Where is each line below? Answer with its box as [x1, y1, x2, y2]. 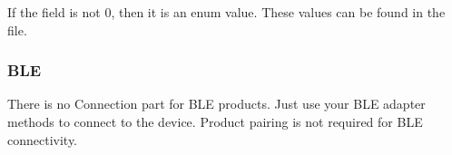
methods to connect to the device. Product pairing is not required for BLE [7, 112, 423, 131]
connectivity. [7, 130, 78, 149]
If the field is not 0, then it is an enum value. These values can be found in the [7, 3, 446, 21]
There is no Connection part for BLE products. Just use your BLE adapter [7, 94, 426, 113]
